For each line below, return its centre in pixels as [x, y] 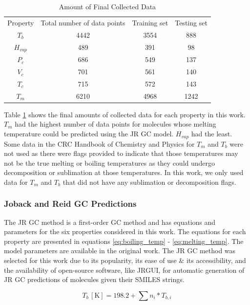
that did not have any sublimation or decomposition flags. [149, 182]
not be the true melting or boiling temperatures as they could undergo [110, 163]
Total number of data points [83, 22]
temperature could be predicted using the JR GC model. [89, 134]
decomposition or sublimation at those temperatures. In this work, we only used [124, 172]
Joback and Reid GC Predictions [70, 204]
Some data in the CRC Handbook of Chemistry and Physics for [99, 143]
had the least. [212, 134]
